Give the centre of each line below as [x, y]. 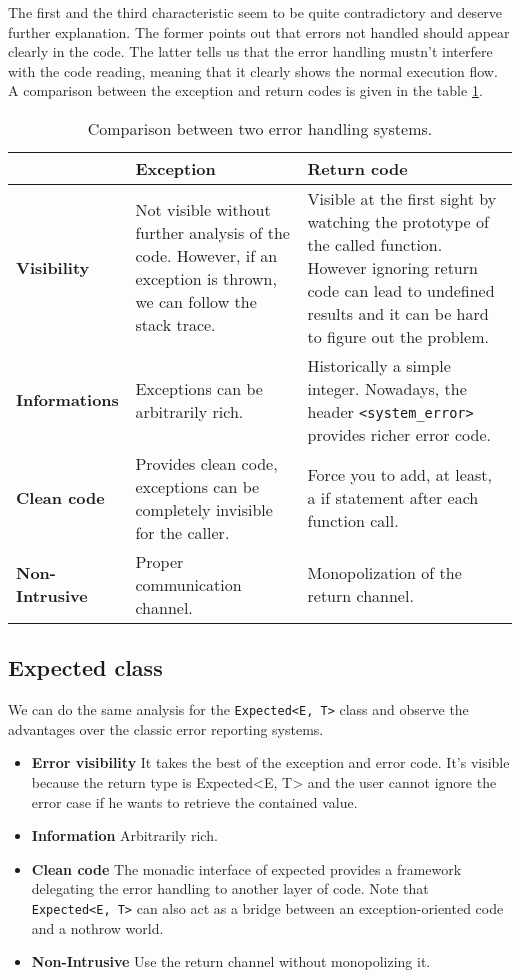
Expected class [85, 667]
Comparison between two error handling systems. [260, 128]
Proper [159, 561]
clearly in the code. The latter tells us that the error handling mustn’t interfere [250, 51]
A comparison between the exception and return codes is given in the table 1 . [245, 90]
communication [188, 584]
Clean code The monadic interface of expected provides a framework [246, 868]
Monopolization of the [384, 573]
